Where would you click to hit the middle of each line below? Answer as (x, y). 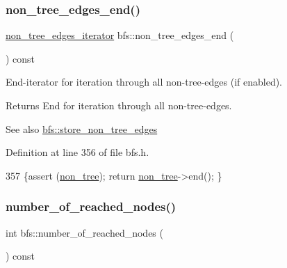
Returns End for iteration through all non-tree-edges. (119, 105)
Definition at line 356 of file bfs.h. (77, 152)
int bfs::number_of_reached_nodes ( (84, 232)
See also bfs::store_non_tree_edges (82, 128)
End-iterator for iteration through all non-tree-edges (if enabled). (144, 82)
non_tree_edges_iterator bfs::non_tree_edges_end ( (120, 35)
